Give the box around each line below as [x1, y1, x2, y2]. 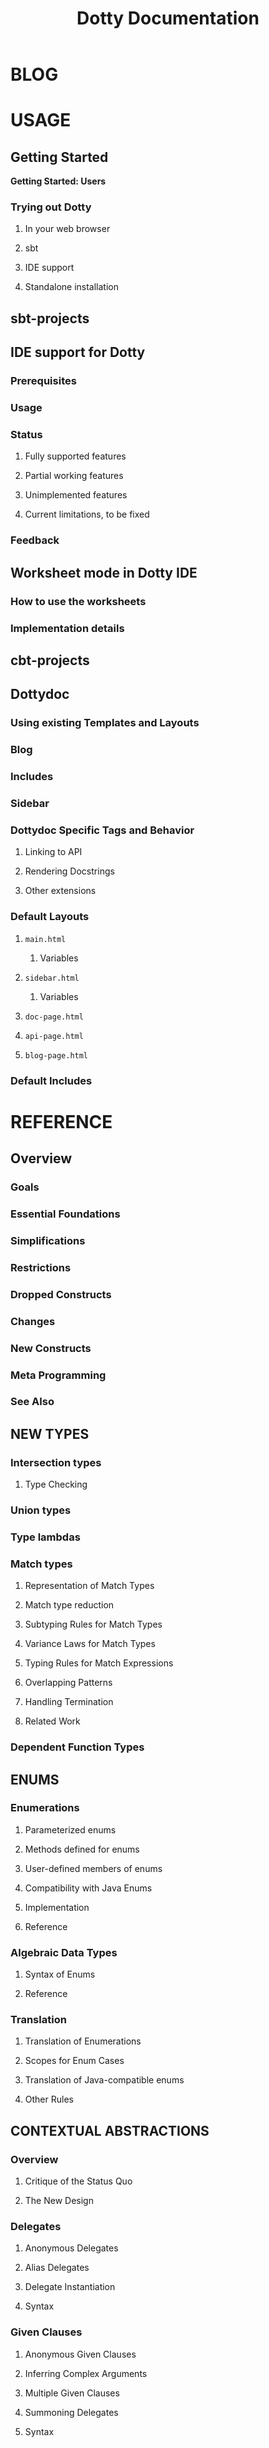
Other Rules [24, 2093, 74, 2106]
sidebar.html [24, 973, 80, 983]
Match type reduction [24, 1599, 115, 1611]
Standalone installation [24, 281, 119, 293]
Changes [10, 1314, 56, 1328]
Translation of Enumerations [24, 2035, 142, 2047]
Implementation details [10, 621, 125, 635]
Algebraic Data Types [10, 1945, 118, 1959]
